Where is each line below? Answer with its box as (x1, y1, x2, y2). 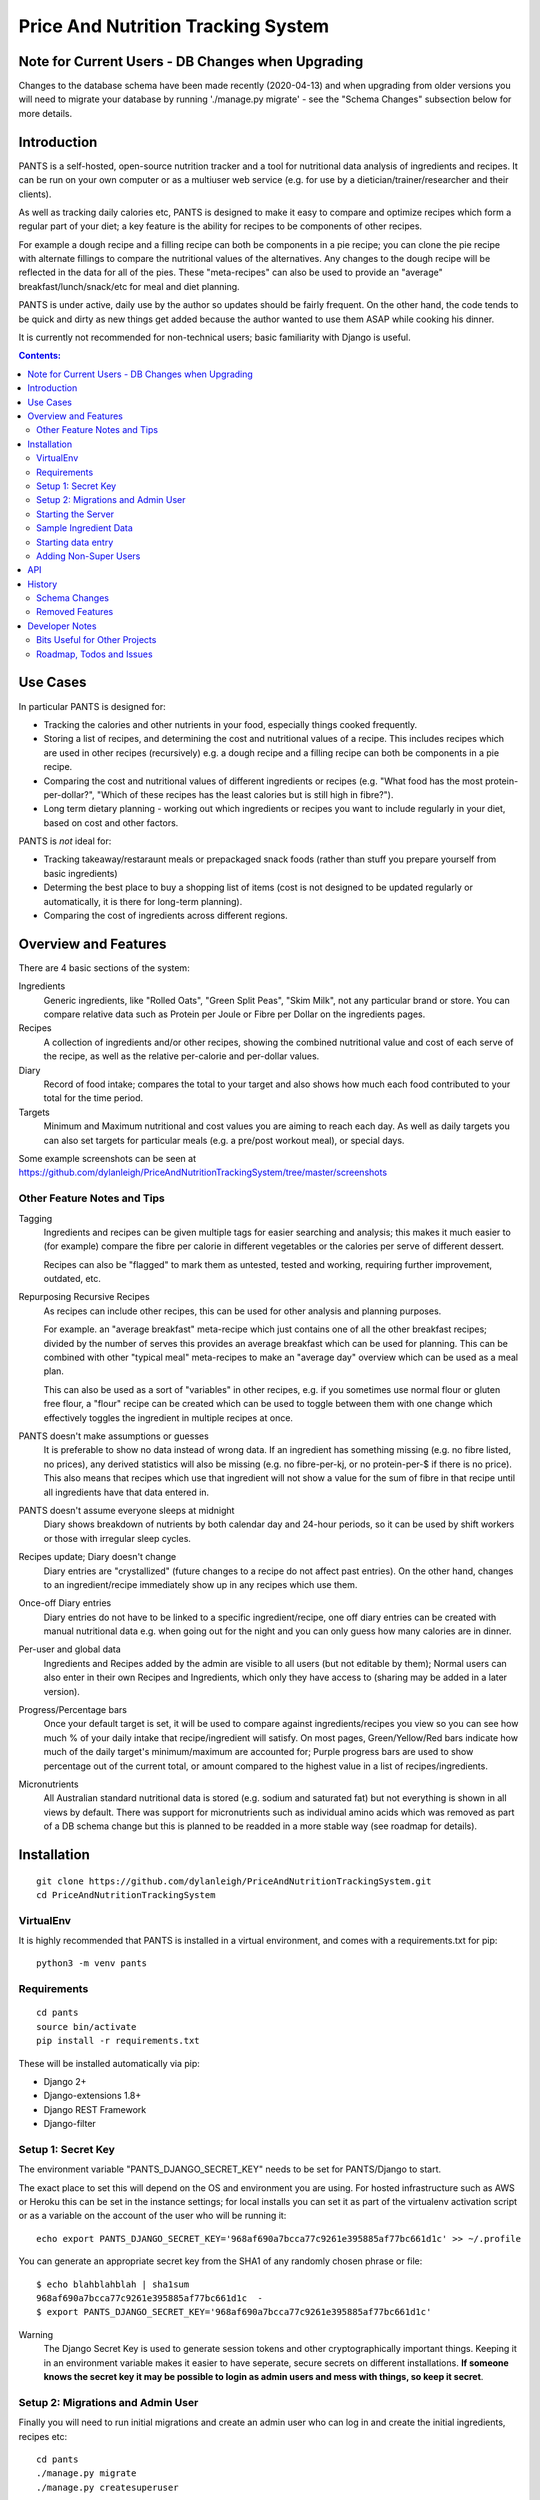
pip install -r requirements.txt (36, 2035, 200, 2047)
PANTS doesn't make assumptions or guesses (18, 1430, 209, 1442)
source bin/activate (36, 2021, 137, 2032)
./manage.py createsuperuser (36, 2481, 179, 2493)
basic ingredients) (43, 867, 119, 879)
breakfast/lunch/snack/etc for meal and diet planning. (18, 280, 240, 292)
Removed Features (36, 606, 114, 618)
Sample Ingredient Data (36, 522, 134, 534)
